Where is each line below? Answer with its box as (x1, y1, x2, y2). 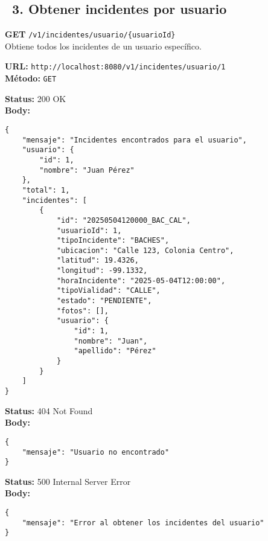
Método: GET (5, 72, 57, 85)
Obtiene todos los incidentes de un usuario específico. (5, 39, 202, 52)
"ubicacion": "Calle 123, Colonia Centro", (56, 246, 234, 255)
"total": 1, (22, 185, 70, 194)
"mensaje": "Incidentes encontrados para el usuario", (22, 135, 247, 144)
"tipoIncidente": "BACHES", (56, 236, 170, 245)
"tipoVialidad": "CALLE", (56, 286, 161, 295)
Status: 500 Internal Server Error (5, 475, 131, 487)
